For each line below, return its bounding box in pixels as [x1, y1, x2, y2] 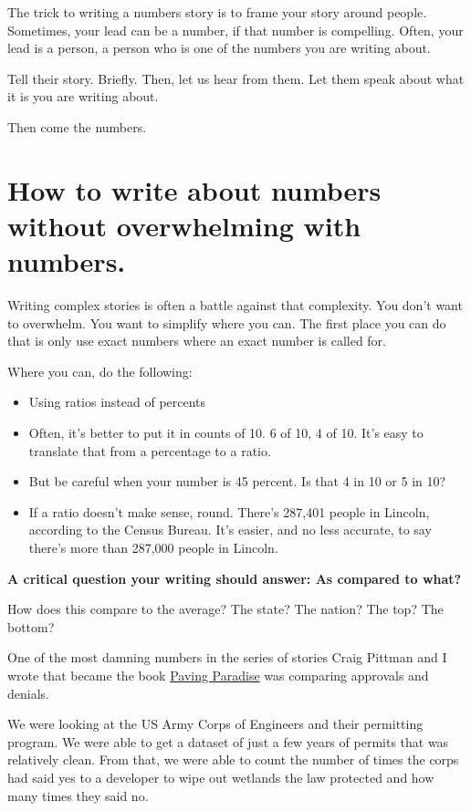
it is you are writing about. [7, 87, 159, 106]
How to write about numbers [7, 171, 382, 208]
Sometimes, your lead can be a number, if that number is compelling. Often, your [7, 20, 464, 39]
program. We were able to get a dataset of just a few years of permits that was [7, 732, 449, 751]
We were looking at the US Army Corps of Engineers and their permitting [7, 714, 424, 733]
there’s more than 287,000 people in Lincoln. [28, 538, 278, 556]
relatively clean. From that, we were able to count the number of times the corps [7, 750, 459, 769]
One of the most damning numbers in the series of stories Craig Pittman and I [7, 648, 447, 667]
